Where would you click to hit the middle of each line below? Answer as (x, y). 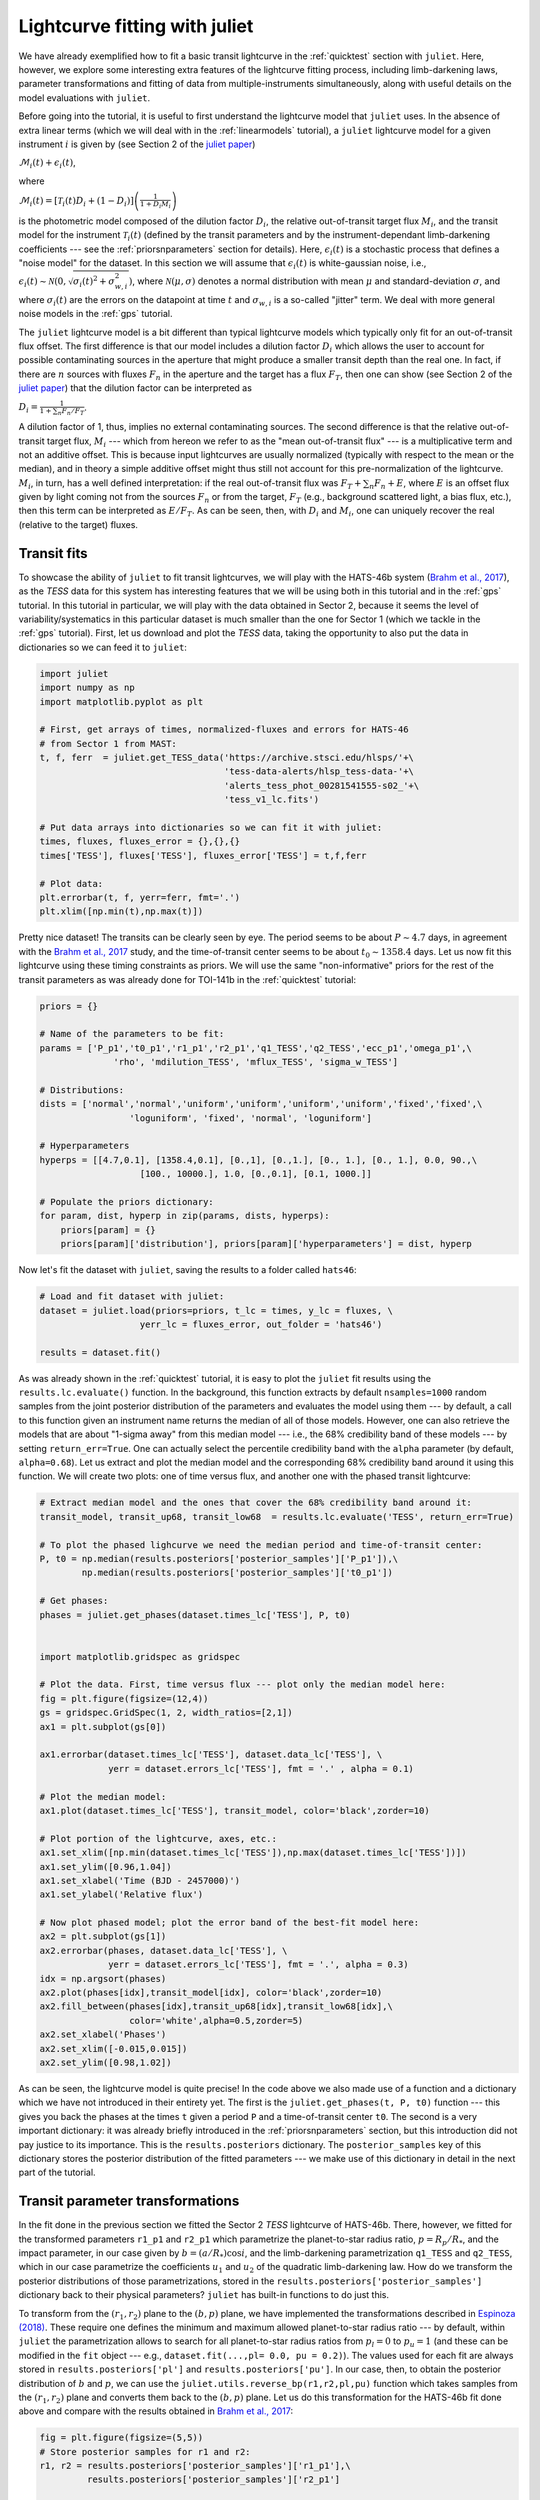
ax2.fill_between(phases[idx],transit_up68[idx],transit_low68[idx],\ (216, 2006)
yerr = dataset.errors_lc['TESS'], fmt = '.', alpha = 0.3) (258, 1964)
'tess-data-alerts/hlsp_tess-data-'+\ (319, 771)
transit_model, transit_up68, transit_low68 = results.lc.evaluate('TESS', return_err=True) (277, 1516)
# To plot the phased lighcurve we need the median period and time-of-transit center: (261, 1544)
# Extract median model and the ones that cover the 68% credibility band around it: (255, 1503)
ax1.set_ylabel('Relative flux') (121, 1894)
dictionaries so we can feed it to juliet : (102, 647)
